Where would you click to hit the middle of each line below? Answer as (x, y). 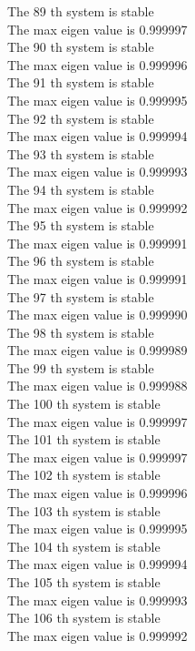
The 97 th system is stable (81, 296)
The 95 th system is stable (81, 225)
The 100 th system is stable (84, 404)
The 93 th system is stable (81, 153)
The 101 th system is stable (84, 439)
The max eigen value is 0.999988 (97, 386)
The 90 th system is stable (81, 47)
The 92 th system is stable (81, 118)
